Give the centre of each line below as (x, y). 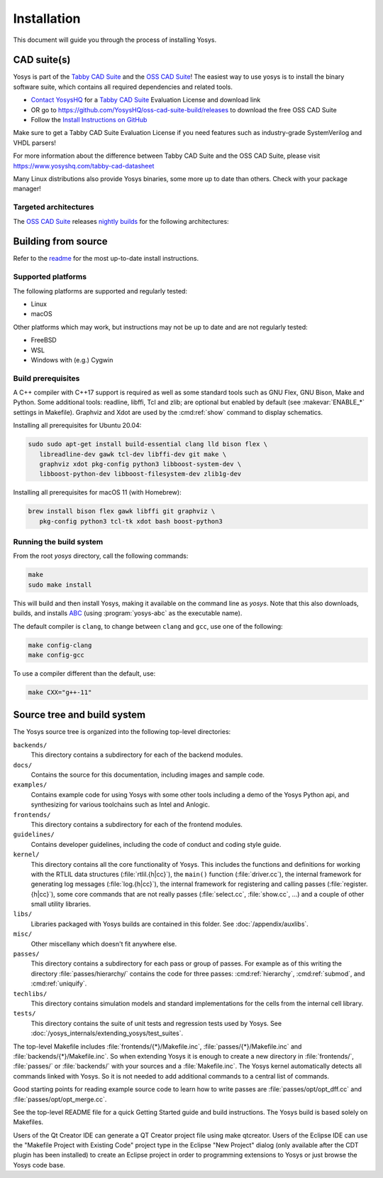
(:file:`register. (348, 884)
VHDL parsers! (35, 143)
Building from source (60, 242)
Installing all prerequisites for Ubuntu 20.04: (77, 426)
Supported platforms (50, 277)
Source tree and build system (79, 715)
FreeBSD (44, 340)
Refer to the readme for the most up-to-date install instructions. (106, 259)
